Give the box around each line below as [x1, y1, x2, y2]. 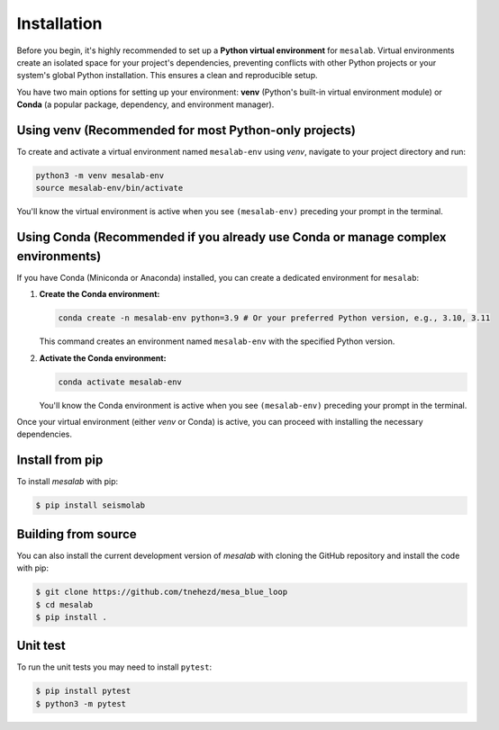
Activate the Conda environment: [39, 352, 167, 364]
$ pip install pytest [35, 686, 132, 697]
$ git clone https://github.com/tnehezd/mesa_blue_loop [35, 587, 288, 598]
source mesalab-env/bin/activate [35, 183, 184, 194]
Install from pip [16, 453, 104, 468]
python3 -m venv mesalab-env [35, 171, 165, 180]
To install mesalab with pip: [16, 476, 119, 487]
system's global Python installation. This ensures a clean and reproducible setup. [16, 70, 318, 81]
